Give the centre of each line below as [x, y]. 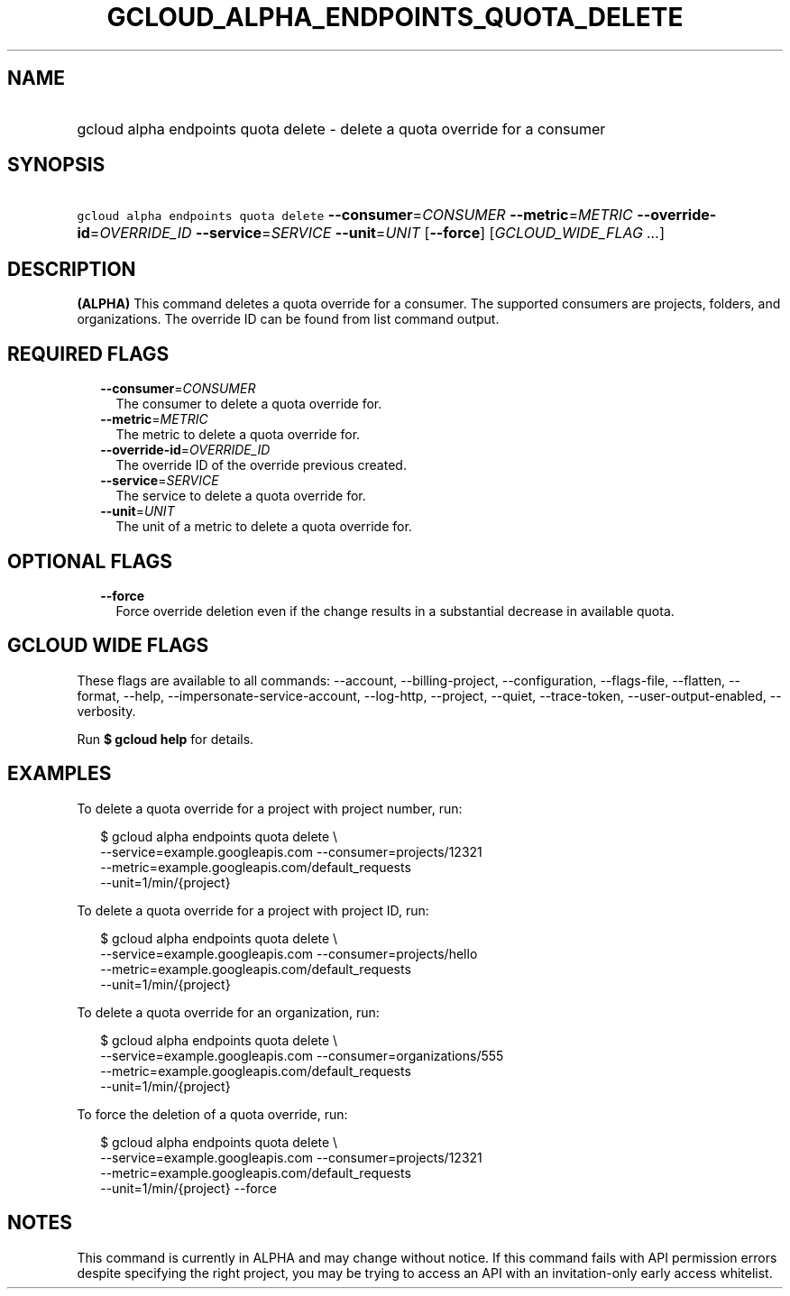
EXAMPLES [60, 774]
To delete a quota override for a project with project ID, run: [253, 910]
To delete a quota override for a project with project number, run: [270, 808]
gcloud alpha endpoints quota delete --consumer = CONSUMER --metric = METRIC [355, 215]
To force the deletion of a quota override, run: [212, 1114]
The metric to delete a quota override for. [238, 435]
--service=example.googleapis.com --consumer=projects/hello [289, 953]
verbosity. [106, 711]
